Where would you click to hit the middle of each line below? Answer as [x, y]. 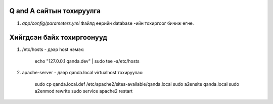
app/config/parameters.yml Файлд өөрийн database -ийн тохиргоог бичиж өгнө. [108, 23]
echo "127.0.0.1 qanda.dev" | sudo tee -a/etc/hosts [87, 61]
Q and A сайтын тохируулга [55, 11]
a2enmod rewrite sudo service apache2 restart [84, 91]
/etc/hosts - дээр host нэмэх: [53, 49]
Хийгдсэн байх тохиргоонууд [58, 38]
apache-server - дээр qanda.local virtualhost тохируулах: [83, 73]
